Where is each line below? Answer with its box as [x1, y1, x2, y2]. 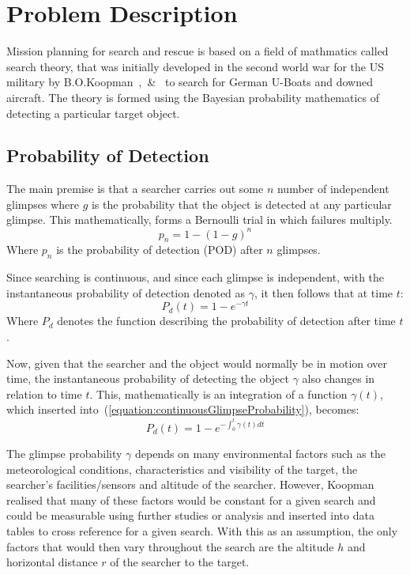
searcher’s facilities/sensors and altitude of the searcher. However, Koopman [6, 476, 374, 493]
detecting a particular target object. [6, 104, 180, 121]
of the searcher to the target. [110, 554, 250, 570]
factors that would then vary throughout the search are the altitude [6, 538, 334, 554]
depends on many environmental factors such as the [134, 445, 386, 462]
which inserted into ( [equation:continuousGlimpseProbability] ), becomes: [6, 401, 359, 418]
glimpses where [6, 195, 79, 212]
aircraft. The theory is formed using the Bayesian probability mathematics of [6, 89, 380, 105]
